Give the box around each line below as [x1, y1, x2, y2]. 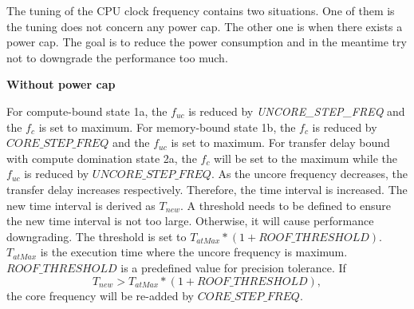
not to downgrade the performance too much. [6, 49, 228, 65]
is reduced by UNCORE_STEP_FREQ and [188, 102, 405, 119]
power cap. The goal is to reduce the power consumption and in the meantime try [6, 34, 407, 50]
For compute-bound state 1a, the [6, 102, 168, 119]
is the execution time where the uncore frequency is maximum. [40, 244, 348, 260]
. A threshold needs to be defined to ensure [180, 196, 391, 213]
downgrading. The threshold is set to [6, 228, 187, 244]
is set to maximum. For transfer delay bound [171, 134, 390, 151]
